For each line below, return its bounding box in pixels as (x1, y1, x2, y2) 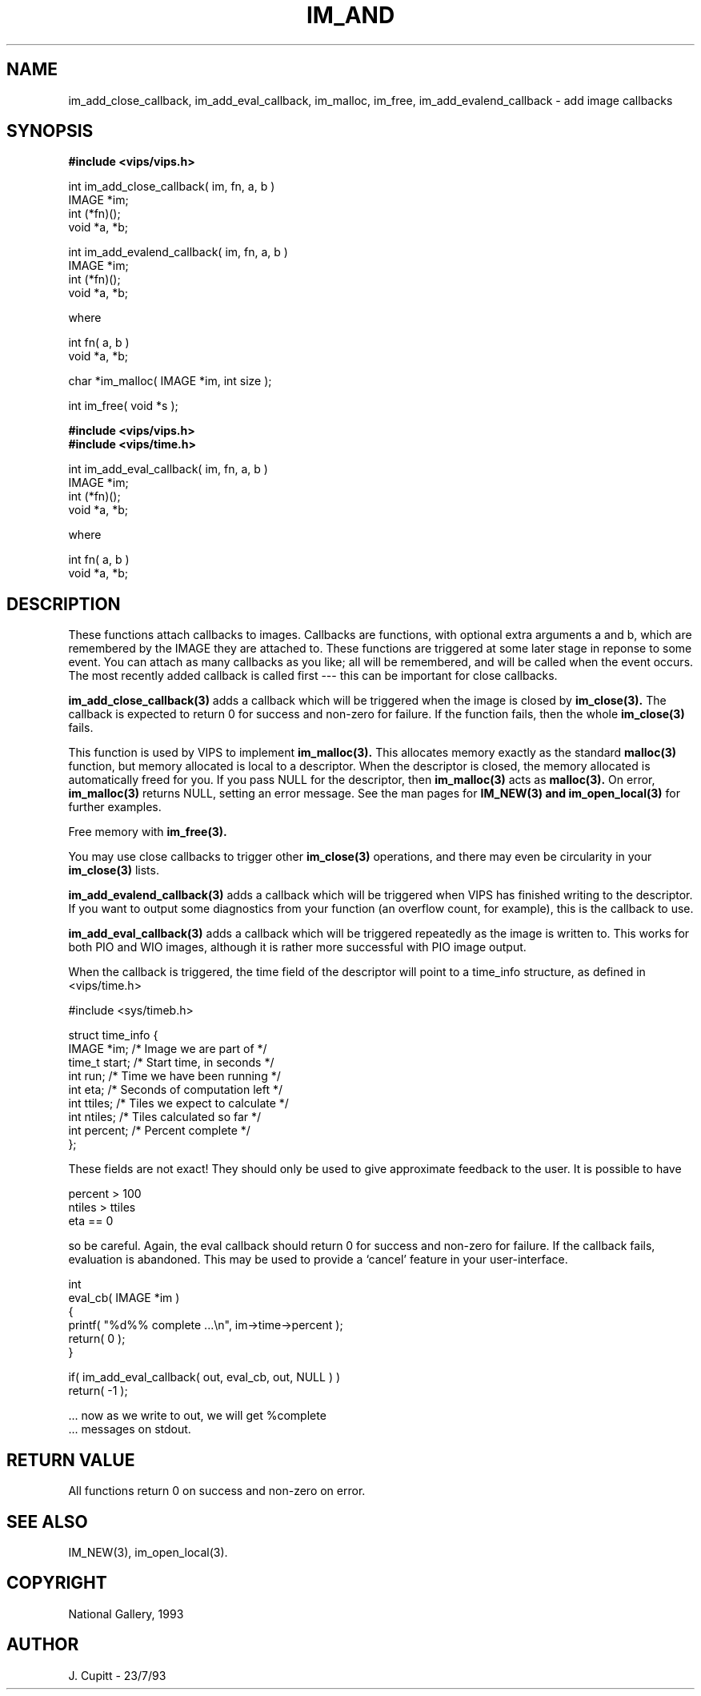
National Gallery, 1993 (68, 1606, 184, 1621)
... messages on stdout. (68, 1422, 191, 1437)
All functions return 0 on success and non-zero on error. (68, 1484, 366, 1498)
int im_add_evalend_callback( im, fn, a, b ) (68, 245, 288, 259)
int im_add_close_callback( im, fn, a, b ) (68, 179, 275, 194)
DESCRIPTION (6, 593, 121, 614)
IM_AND (306, 2, 395, 29)
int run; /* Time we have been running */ (68, 1069, 281, 1083)
